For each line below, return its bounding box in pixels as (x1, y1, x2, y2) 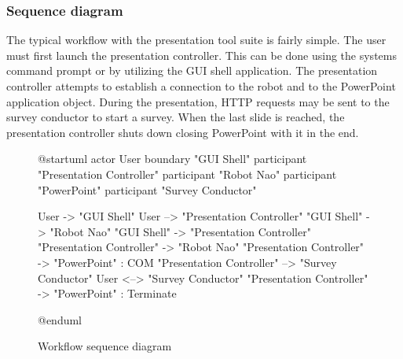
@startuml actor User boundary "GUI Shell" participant (38, 150, 307, 167)
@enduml (38, 311, 82, 328)
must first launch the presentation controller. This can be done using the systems (6, 46, 397, 63)
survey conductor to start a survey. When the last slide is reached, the (6, 109, 345, 125)
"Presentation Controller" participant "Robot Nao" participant (38, 165, 337, 182)
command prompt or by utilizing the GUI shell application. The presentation (6, 62, 378, 79)
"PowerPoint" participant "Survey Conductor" (38, 181, 257, 198)
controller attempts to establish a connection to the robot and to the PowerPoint (6, 78, 396, 94)
